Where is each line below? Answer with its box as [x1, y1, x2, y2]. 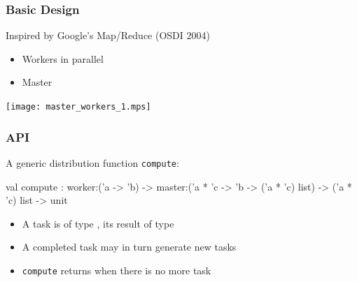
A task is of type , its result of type [22, 216, 174, 230]
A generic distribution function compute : [6, 155, 179, 170]
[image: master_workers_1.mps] [6, 102, 151, 112]
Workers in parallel [22, 51, 104, 66]
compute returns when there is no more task [22, 262, 211, 277]
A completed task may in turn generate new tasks [22, 239, 237, 254]
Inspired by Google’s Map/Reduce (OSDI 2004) [6, 28, 210, 43]
